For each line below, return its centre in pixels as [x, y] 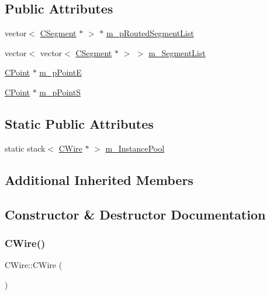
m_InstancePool [135, 148]
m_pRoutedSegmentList [150, 33]
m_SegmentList [177, 52]
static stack [25, 148]
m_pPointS [60, 92]
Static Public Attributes [79, 123]
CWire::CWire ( [34, 265]
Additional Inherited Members [99, 179]
